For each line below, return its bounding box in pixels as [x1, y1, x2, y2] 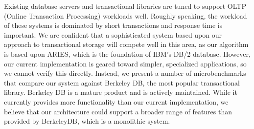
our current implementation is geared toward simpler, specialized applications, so [4, 58, 247, 68]
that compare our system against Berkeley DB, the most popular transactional [4, 77, 240, 87]
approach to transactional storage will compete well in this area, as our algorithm [4, 39, 249, 49]
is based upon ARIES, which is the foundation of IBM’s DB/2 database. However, [4, 48, 251, 59]
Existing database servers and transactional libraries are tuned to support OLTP [4, 1, 246, 11]
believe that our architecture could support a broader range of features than [4, 106, 232, 116]
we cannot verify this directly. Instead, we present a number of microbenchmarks [4, 68, 246, 78]
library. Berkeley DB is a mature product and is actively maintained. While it [4, 87, 237, 97]
